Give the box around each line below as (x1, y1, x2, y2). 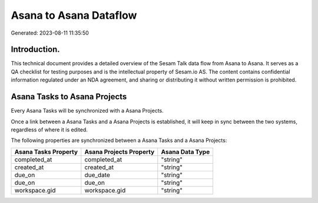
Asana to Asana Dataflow (11, 9, 137, 22)
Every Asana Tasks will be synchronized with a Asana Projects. (11, 107, 164, 114)
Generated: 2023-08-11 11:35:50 (11, 29, 90, 36)
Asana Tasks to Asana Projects (11, 92, 127, 102)
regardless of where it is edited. (11, 126, 88, 133)
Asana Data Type (161, 147, 210, 155)
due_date (84, 171, 110, 179)
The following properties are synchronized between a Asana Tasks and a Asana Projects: (11, 137, 227, 144)
